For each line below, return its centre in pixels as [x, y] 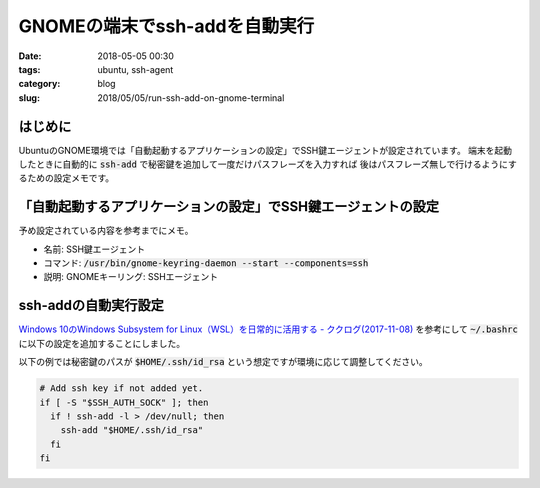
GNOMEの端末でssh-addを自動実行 [166, 26]
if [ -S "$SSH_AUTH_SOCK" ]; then [124, 402]
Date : [30, 56]
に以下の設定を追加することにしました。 [101, 343]
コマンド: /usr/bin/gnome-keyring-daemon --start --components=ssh [206, 263]
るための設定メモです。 [66, 178]
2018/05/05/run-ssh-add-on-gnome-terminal [191, 97]
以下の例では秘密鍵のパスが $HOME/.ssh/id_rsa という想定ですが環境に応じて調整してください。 [223, 362]
